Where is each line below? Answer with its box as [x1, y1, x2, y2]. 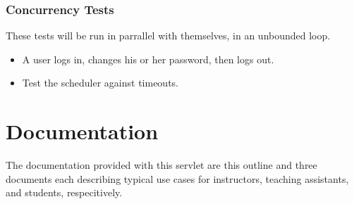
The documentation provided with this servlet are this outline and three [6, 158, 317, 172]
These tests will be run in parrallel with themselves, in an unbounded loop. [6, 28, 331, 43]
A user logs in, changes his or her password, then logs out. [22, 51, 274, 66]
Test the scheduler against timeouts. [22, 75, 179, 90]
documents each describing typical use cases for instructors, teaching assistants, [6, 171, 349, 186]
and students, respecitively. [6, 185, 123, 200]
